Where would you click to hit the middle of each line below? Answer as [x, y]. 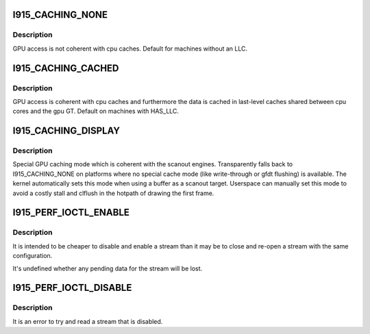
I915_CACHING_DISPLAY [66, 131]
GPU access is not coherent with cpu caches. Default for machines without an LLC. [130, 49]
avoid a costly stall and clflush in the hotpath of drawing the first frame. [113, 193]
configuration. [33, 256]
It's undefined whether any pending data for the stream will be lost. [108, 268]
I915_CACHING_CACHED [66, 68]
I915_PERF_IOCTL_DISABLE [72, 288]
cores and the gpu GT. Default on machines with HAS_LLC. [96, 111]
